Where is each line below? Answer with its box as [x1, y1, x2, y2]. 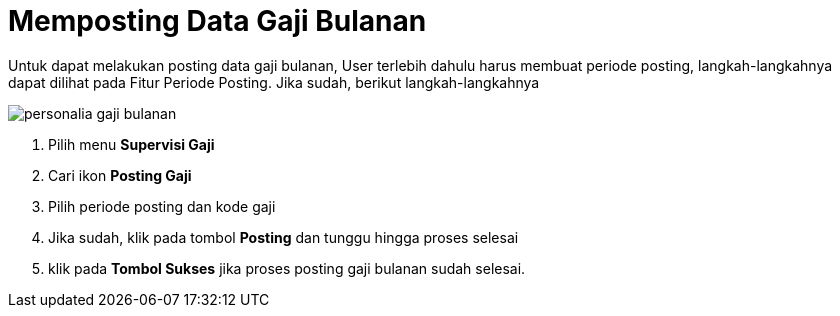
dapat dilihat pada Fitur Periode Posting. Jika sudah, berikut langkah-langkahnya [8, 73, 540, 91]
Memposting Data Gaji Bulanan [8, 4, 427, 38]
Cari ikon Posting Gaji [48, 166, 192, 184]
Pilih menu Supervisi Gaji [48, 135, 215, 153]
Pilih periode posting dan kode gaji [48, 197, 276, 215]
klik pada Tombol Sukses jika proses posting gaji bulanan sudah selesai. [48, 259, 526, 277]
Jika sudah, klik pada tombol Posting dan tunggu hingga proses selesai [48, 228, 519, 246]
